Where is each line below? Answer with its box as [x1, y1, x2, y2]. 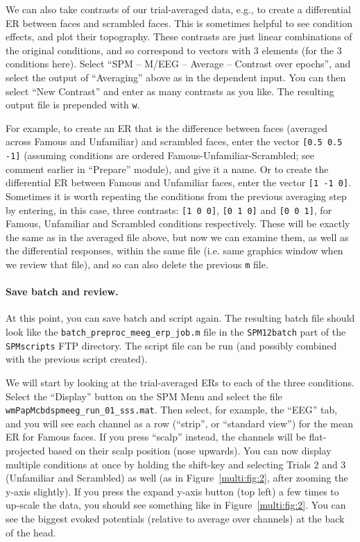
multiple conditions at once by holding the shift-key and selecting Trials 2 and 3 [6, 457, 346, 471]
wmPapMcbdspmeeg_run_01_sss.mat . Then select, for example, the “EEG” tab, [6, 402, 338, 417]
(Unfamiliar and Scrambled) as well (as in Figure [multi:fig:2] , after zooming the [6, 470, 348, 485]
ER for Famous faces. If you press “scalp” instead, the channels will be [6, 429, 306, 444]
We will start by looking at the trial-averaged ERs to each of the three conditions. [6, 375, 354, 389]
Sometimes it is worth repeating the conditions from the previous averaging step [6, 188, 347, 203]
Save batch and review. [6, 284, 119, 299]
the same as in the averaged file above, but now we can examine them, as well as [6, 229, 349, 244]
